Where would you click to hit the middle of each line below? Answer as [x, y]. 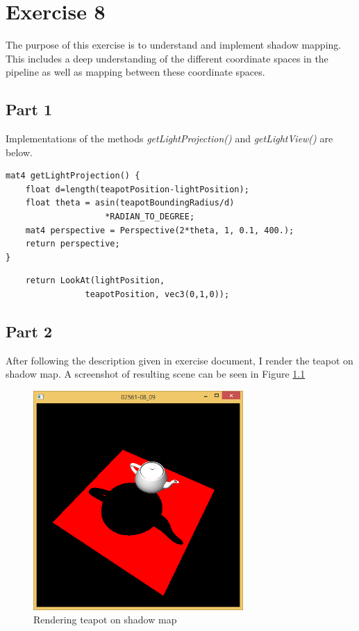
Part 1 [29, 109]
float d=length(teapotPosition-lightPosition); [137, 189]
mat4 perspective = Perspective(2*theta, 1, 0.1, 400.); [160, 230]
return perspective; [73, 244]
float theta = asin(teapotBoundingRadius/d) [130, 203]
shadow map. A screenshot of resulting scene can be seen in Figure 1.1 [156, 374]
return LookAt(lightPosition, [95, 281]
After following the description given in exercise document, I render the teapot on [179, 360]
